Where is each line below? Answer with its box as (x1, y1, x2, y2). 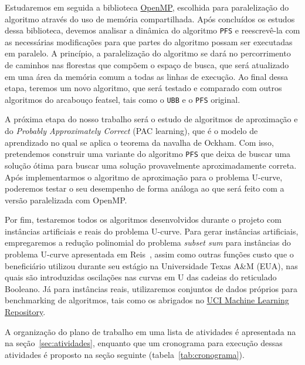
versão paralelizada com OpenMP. (5, 193, 127, 206)
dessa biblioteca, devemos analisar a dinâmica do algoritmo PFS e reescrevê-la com (5, 24, 300, 36)
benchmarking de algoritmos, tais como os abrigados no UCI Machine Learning (5, 294, 289, 306)
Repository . (5, 306, 46, 318)
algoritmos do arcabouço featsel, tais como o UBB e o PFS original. (5, 93, 240, 105)
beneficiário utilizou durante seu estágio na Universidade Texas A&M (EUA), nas (5, 259, 298, 272)
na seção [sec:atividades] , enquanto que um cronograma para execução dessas (5, 337, 283, 349)
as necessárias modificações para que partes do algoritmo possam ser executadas (5, 35, 293, 48)
